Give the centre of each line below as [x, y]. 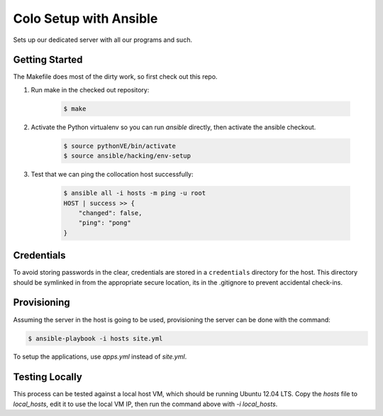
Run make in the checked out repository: [90, 89]
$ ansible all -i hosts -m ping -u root [134, 193]
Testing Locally [48, 377]
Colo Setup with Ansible [85, 18]
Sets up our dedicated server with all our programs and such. [103, 40]
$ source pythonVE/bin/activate [120, 146]
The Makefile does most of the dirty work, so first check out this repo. [115, 77]
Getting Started [48, 60]
